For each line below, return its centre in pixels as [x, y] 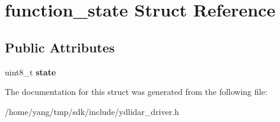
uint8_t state [31, 72]
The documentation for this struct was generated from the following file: [136, 92]
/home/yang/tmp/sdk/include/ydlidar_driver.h [92, 111]
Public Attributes [60, 47]
